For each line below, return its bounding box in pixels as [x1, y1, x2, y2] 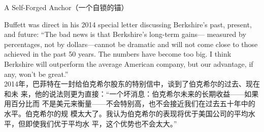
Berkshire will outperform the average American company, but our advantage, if [4, 58, 253, 69]
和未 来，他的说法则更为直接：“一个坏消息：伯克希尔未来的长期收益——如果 [4, 88, 259, 99]
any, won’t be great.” [4, 68, 69, 79]
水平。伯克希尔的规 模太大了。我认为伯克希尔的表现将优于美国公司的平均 [4, 108, 248, 118]
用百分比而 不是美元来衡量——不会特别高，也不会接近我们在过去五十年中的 [4, 98, 255, 109]
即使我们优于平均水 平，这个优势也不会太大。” [25, 118, 177, 128]
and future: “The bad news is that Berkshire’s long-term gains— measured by [4, 29, 246, 39]
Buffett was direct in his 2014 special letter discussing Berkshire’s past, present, [4, 19, 252, 29]
